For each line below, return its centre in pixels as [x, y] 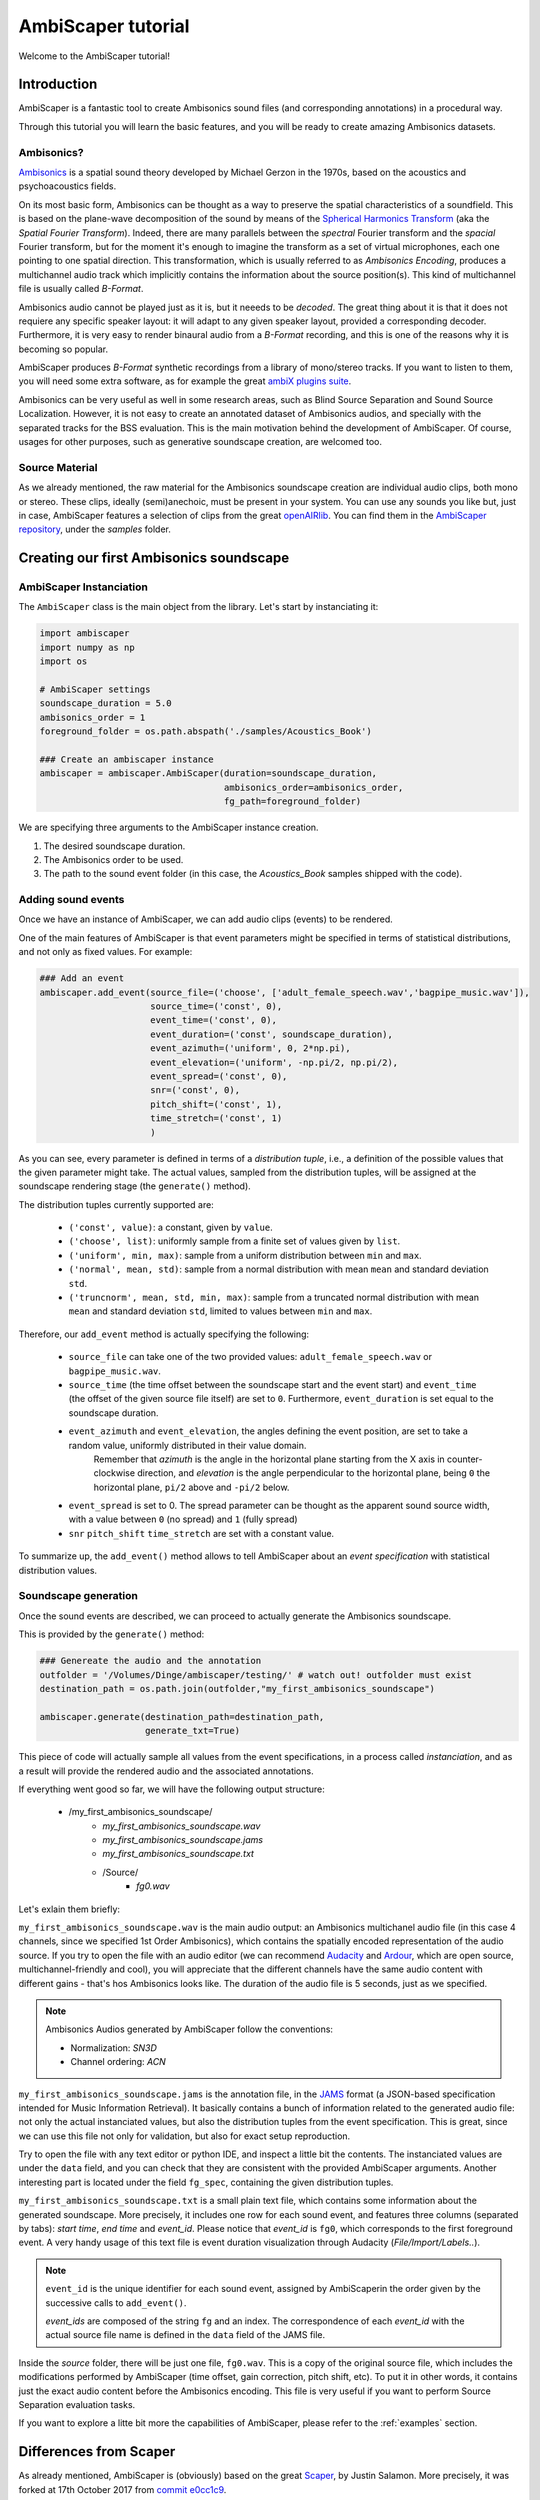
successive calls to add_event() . [116, 2302]
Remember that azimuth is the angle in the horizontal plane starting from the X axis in [269, 1459]
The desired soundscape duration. [114, 846]
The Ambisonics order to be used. [113, 859]
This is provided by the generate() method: [111, 1634]
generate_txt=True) [192, 1731]
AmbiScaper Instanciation [83, 587]
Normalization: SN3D [113, 2047]
